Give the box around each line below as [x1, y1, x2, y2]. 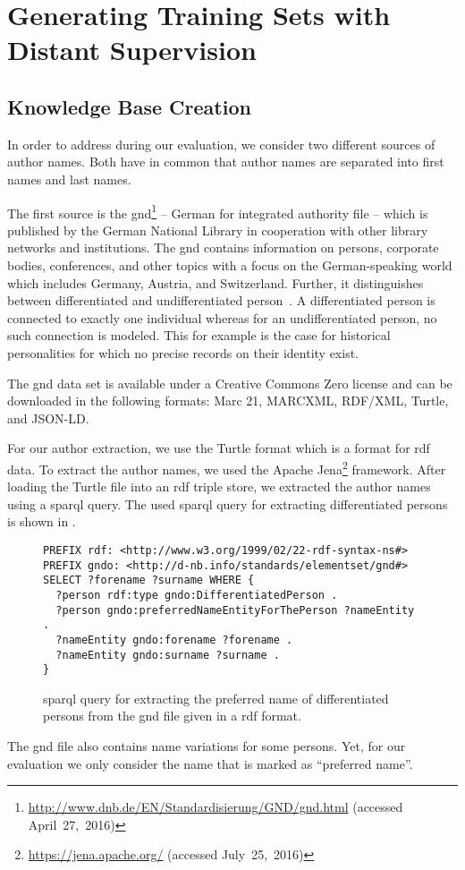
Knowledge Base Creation [7, 92, 251, 120]
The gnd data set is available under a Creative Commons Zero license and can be [7, 373, 452, 392]
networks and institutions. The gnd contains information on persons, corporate [7, 238, 439, 257]
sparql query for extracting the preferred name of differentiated [43, 688, 389, 707]
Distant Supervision [7, 31, 257, 68]
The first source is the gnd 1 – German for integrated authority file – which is [7, 200, 428, 222]
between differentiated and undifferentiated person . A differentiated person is [7, 291, 435, 310]
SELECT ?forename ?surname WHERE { [43, 574, 255, 587]
